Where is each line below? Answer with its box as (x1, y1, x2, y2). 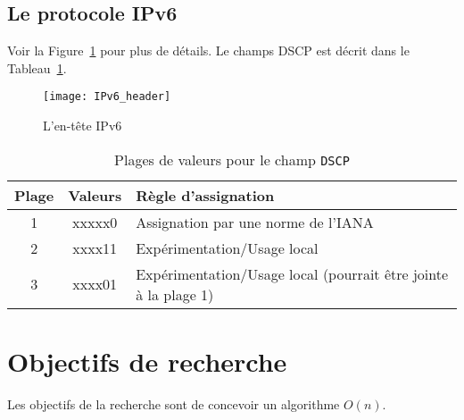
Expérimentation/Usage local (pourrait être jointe (136, 263, 449, 284)
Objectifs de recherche (7, 342, 287, 379)
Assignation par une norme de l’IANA (136, 211, 374, 232)
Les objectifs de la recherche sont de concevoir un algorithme (7, 394, 340, 413)
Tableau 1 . (7, 58, 67, 77)
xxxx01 (72, 273, 118, 295)
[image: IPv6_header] (43, 90, 171, 104)
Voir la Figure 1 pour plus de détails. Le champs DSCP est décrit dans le (7, 41, 410, 60)
